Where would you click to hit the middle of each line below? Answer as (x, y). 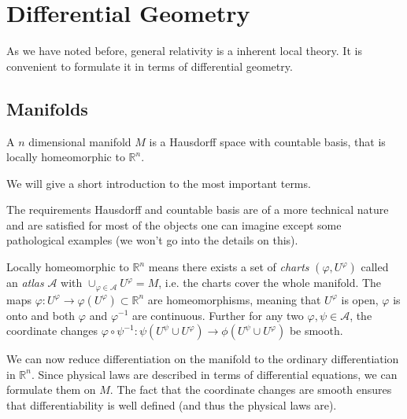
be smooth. (316, 331)
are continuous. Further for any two (218, 315)
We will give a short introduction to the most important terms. (159, 183)
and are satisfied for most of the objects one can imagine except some (174, 224)
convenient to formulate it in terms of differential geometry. (150, 66)
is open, (360, 299)
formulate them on (51, 390)
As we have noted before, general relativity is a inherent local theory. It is (184, 51)
